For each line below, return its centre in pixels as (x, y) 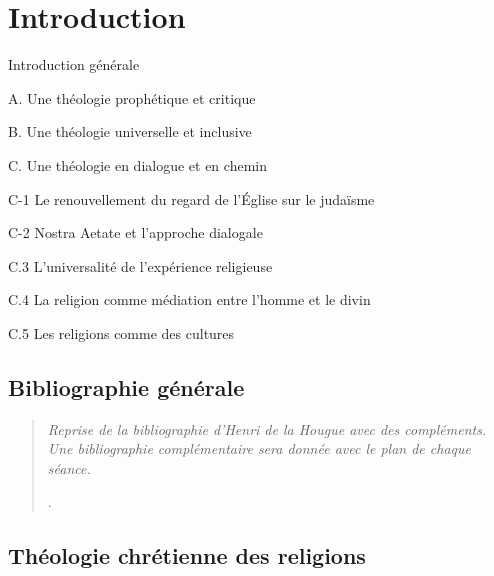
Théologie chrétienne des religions (187, 555)
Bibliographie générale (126, 386)
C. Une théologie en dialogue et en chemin (137, 164)
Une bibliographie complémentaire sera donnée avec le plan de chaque (259, 448)
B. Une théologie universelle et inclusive (130, 131)
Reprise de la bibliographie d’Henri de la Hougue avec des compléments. (267, 428)
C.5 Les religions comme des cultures (121, 332)
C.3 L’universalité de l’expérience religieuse (140, 265)
